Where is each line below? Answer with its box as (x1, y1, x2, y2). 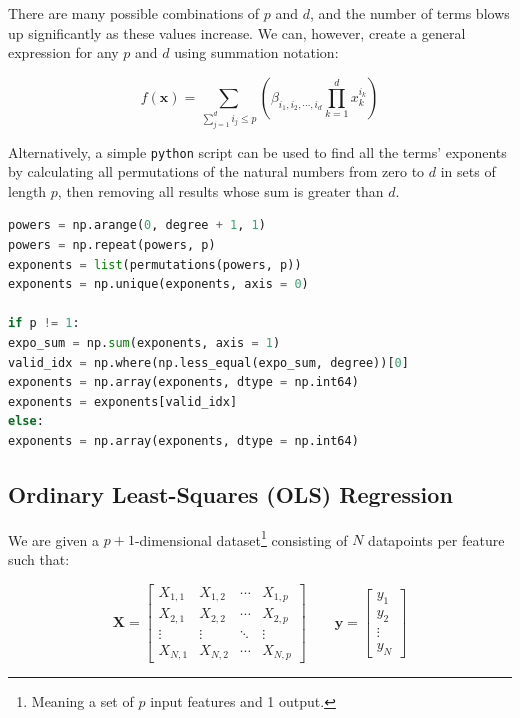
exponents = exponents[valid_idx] (8, 394, 238, 409)
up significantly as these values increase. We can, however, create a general (8, 22, 466, 43)
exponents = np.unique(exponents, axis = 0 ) (8, 277, 309, 292)
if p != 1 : (8, 316, 80, 331)
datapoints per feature (368, 529, 505, 550)
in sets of (440, 161, 496, 182)
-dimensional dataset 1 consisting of (134, 526, 348, 550)
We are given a (8, 529, 100, 550)
